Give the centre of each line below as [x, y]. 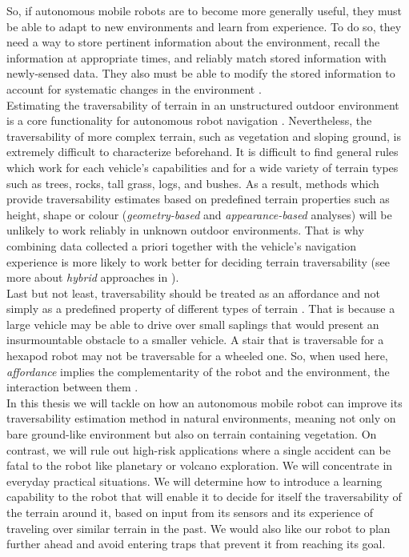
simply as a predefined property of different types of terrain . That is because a [201, 309]
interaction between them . [72, 387]
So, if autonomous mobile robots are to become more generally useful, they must [204, 10]
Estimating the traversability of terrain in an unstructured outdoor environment [203, 104]
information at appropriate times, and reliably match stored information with [196, 57]
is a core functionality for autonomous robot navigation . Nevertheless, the [189, 120]
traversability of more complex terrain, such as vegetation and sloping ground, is [204, 136]
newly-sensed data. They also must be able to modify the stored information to [201, 73]
